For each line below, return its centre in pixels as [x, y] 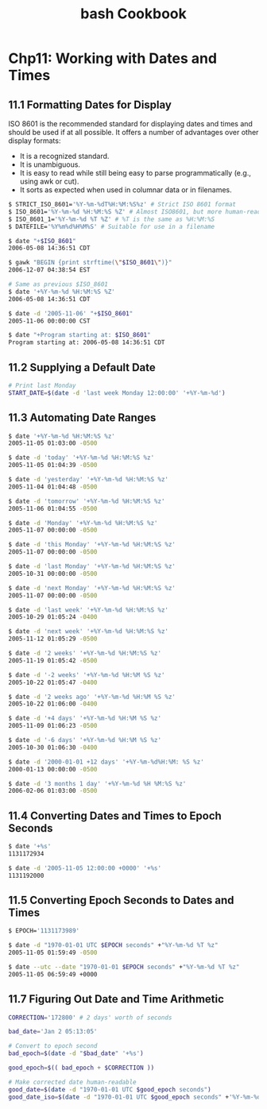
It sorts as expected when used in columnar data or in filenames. [126, 190]
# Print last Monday [43, 385]
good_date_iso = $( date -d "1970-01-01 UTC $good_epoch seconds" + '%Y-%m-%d [135, 1097]
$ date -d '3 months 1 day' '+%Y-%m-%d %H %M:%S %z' [97, 783]
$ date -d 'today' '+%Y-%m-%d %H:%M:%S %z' [81, 458]
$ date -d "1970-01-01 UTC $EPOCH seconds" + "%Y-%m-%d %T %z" [113, 945]
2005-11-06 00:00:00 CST [49, 321]
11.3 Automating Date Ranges [82, 418]
